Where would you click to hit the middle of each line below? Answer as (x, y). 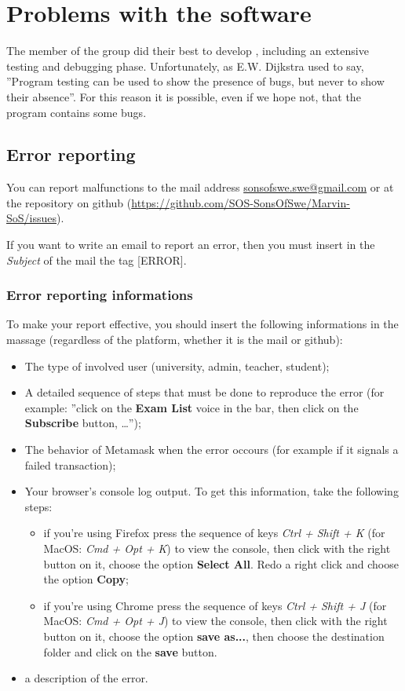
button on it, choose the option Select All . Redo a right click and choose (221, 563)
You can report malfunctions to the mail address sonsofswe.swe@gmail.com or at (200, 187)
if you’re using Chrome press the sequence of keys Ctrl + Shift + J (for (215, 605)
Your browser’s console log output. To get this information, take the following (212, 491)
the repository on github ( (69, 202)
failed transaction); (70, 464)
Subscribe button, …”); (83, 423)
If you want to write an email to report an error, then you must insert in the (191, 245)
